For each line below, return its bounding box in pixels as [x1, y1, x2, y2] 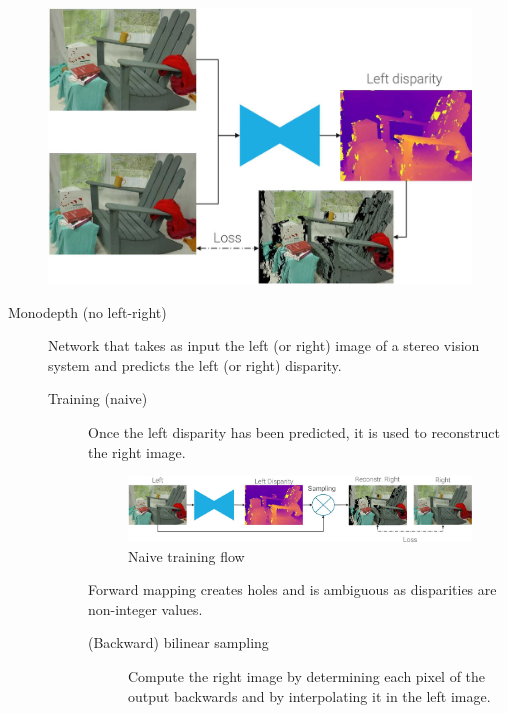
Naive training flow [128, 545, 245, 566]
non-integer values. [88, 598, 203, 619]
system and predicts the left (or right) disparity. [48, 354, 342, 375]
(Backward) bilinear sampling [88, 632, 269, 653]
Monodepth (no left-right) [8, 301, 167, 322]
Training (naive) [48, 388, 148, 409]
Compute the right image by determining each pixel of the [128, 666, 486, 687]
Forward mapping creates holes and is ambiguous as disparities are [88, 579, 497, 600]
